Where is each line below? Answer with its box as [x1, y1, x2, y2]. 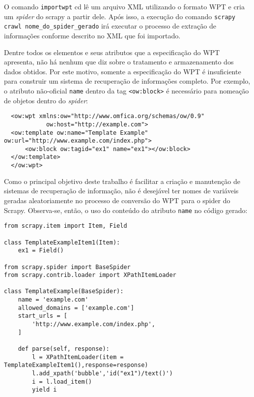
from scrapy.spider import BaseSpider [4, 263, 131, 271]
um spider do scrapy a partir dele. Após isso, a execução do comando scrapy [4, 11, 235, 21]
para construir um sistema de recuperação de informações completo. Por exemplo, [4, 76, 251, 86]
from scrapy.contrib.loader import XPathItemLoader [4, 272, 176, 279]
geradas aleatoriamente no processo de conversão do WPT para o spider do [4, 195, 230, 205]
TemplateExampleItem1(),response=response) [4, 362, 148, 369]
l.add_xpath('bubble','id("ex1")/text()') [32, 370, 173, 377]
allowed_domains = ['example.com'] [18, 304, 134, 311]
